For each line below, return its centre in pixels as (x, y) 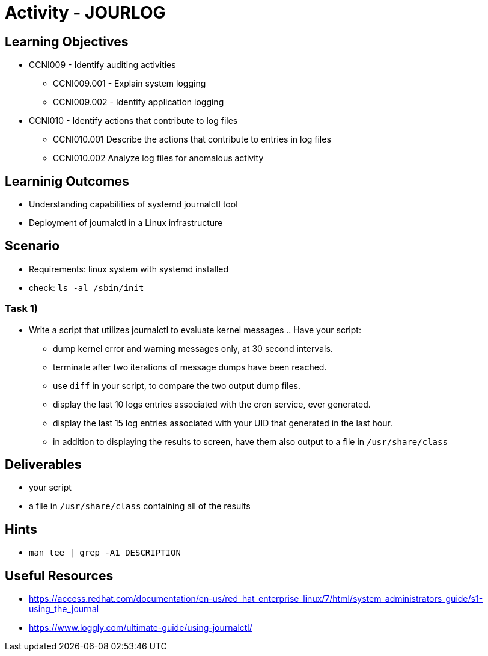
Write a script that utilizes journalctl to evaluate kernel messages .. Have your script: (195, 330)
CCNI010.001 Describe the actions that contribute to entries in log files (192, 139)
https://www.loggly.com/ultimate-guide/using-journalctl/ (141, 628)
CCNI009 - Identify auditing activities (102, 65)
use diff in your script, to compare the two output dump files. (177, 385)
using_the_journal (64, 609)
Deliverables (43, 465)
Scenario (32, 246)
